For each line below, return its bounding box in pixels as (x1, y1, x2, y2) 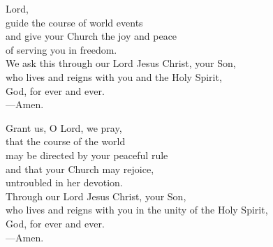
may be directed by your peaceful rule (6, 147, 168, 162)
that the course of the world (6, 134, 126, 149)
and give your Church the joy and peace (6, 29, 177, 43)
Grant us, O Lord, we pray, (6, 120, 122, 135)
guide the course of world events (6, 15, 143, 29)
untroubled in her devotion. (6, 175, 123, 190)
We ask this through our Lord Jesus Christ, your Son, (6, 56, 236, 70)
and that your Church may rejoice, (6, 161, 154, 176)
